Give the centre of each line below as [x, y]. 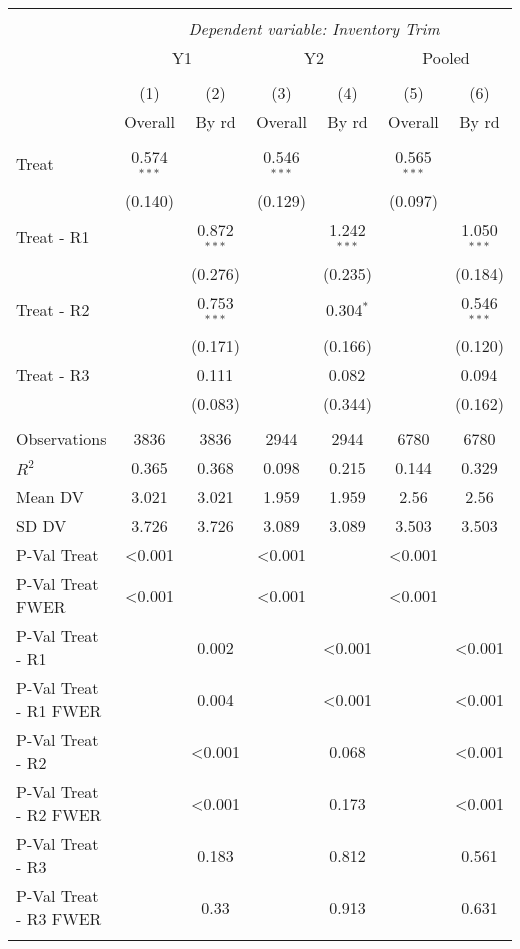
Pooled [446, 57]
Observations [61, 439]
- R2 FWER [59, 815]
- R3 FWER [59, 919]
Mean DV [50, 497]
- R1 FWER [59, 711]
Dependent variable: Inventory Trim [314, 28]
